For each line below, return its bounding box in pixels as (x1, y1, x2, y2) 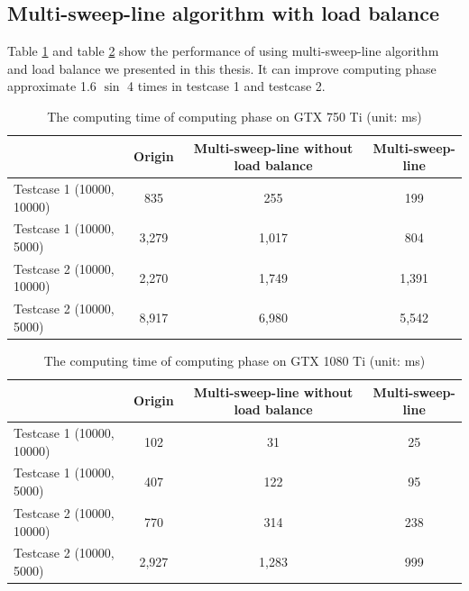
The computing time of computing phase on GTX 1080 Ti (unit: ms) (43, 351, 426, 370)
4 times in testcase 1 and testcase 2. (127, 77, 326, 95)
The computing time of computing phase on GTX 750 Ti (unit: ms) (47, 106, 422, 125)
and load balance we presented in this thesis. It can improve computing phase (7, 59, 437, 77)
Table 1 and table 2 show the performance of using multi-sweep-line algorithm (7, 41, 439, 60)
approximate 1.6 (7, 77, 97, 95)
